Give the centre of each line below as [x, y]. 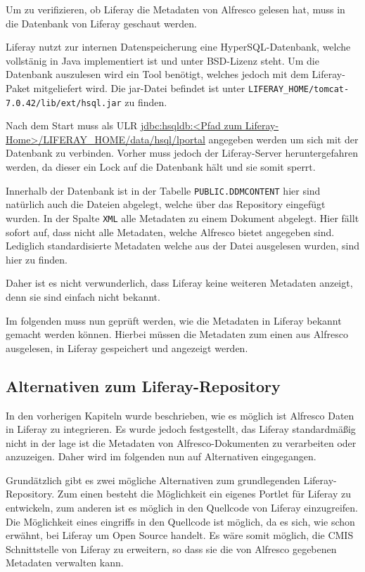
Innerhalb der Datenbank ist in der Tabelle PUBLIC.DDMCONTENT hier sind [163, 190]
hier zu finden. [37, 259]
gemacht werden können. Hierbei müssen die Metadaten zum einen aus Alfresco [177, 334]
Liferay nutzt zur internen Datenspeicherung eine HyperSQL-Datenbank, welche [178, 47]
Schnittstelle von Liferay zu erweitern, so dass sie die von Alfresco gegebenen [171, 548]
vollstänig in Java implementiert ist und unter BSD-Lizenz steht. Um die [162, 60]
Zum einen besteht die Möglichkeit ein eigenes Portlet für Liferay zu [204, 494]
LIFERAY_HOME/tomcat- [299, 89]
